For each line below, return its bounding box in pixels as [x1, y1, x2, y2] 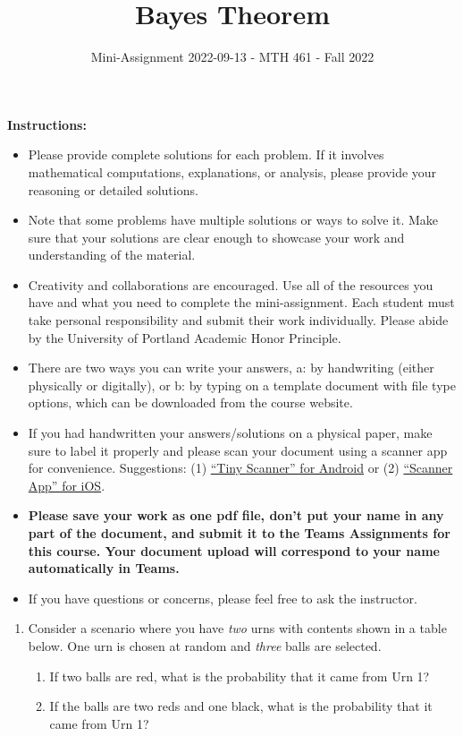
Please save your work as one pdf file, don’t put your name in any [28, 506, 444, 525]
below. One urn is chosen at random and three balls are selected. [28, 636, 382, 655]
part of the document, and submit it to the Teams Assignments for [28, 524, 450, 542]
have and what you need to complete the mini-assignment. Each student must [28, 293, 455, 312]
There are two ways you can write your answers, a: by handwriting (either [28, 358, 434, 377]
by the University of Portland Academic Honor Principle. [28, 328, 341, 347]
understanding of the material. [28, 245, 196, 264]
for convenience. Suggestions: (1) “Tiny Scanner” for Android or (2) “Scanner [28, 458, 453, 477]
